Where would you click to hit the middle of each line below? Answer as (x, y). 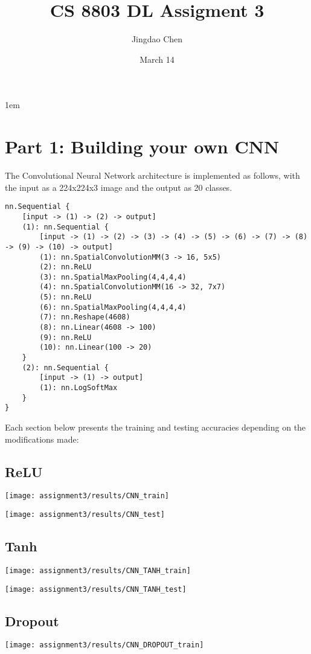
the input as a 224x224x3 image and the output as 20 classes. (119, 187)
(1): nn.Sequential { (65, 227)
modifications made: (42, 439)
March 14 (157, 59)
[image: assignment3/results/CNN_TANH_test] (96, 589)
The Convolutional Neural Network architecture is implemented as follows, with (152, 175)
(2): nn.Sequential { (65, 367)
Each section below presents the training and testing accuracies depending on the (155, 427)
